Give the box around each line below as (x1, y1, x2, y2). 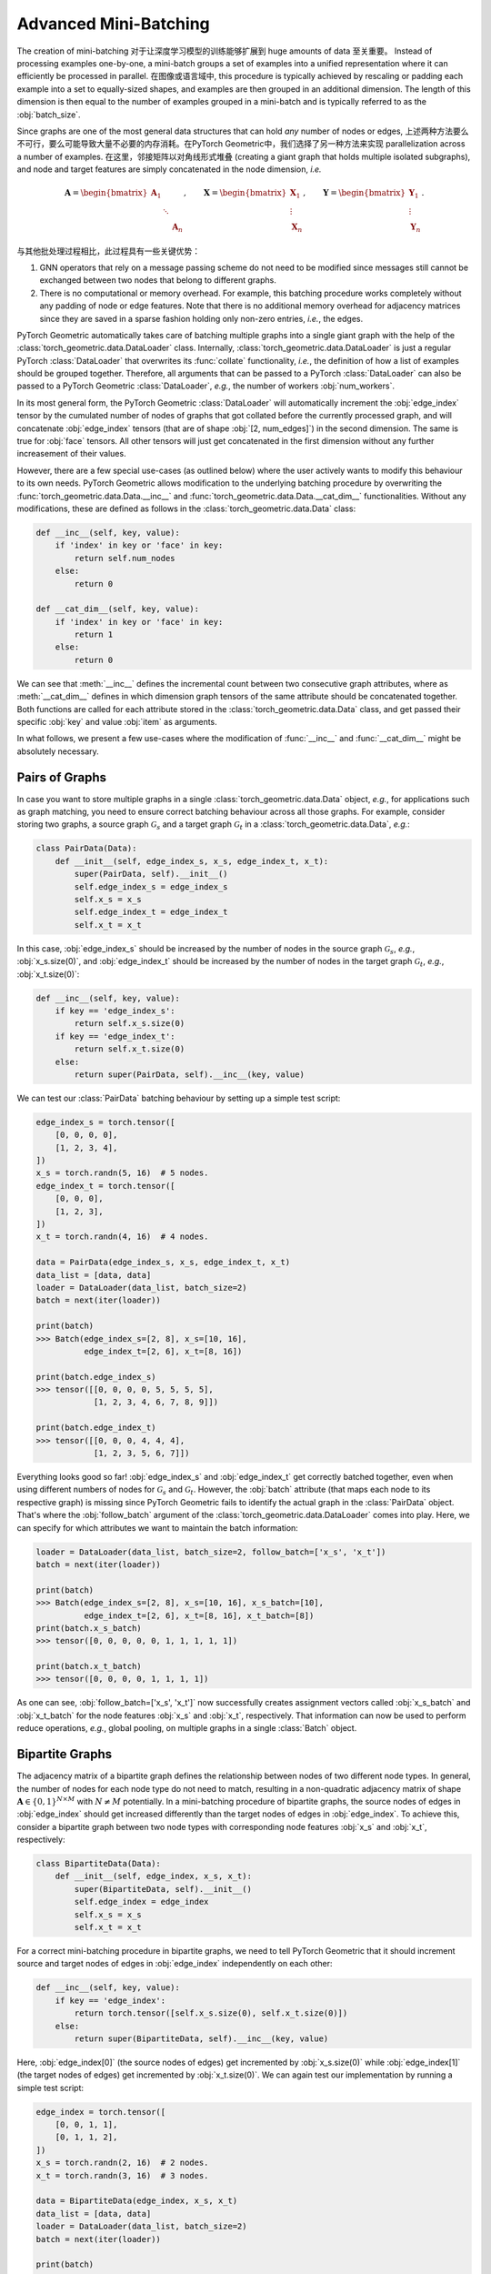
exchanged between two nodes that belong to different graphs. (39, 275, 276, 286)
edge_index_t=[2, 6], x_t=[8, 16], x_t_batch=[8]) (83, 1610, 315, 1621)
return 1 (74, 629, 114, 640)
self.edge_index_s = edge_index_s (74, 881, 228, 891)
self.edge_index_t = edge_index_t (74, 907, 228, 918)
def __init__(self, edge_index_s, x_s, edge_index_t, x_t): (55, 856, 329, 866)
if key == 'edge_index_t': (55, 1031, 176, 1041)
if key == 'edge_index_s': (55, 1005, 176, 1016)
